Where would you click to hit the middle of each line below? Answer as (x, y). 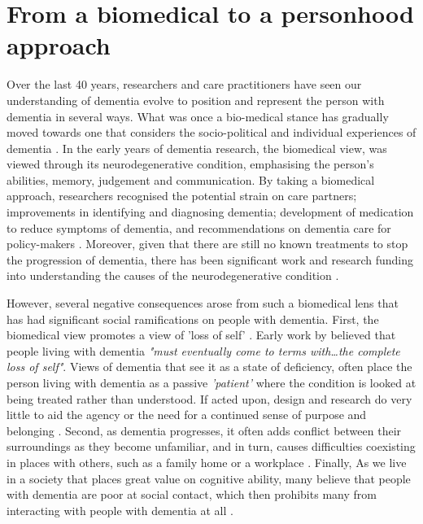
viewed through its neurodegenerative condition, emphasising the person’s (190, 164)
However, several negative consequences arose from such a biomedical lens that (203, 303)
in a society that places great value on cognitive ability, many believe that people (209, 478)
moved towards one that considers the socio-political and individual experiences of (211, 132)
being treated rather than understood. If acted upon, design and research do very (209, 398)
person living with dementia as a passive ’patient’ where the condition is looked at (211, 382)
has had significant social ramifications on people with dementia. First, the (193, 319)
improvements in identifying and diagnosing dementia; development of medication (210, 212)
